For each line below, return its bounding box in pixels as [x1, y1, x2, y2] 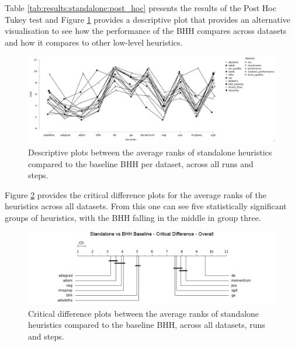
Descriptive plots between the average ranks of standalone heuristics [28, 146, 272, 158]
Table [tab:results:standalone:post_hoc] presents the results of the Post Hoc [5, 2, 276, 13]
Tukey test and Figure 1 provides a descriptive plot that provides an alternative [5, 13, 290, 25]
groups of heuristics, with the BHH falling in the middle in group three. [5, 211, 261, 223]
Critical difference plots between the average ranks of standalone [28, 307, 259, 319]
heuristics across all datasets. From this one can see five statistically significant [5, 200, 287, 212]
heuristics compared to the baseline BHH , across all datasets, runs [28, 319, 265, 331]
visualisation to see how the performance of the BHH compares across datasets [5, 25, 287, 37]
